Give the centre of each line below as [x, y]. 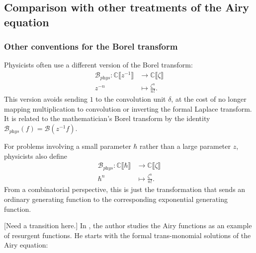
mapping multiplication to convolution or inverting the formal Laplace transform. [128, 108]
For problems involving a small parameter [68, 146]
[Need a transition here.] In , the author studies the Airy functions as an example [128, 225]
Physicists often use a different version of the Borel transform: [98, 65]
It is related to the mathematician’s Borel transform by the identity [107, 118]
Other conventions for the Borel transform [91, 46]
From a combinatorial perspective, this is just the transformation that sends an [125, 189]
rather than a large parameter [185, 146]
